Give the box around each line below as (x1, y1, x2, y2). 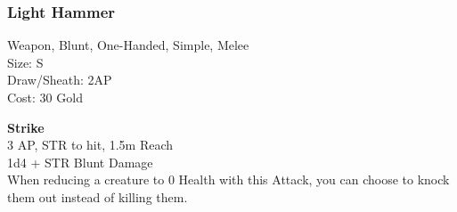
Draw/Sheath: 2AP (7, 70, 112, 89)
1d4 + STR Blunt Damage (7, 152, 153, 171)
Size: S (7, 53, 44, 71)
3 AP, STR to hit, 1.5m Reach (7, 135, 174, 154)
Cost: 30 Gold (7, 88, 83, 106)
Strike (7, 118, 45, 136)
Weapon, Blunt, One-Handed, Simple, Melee (7, 36, 249, 54)
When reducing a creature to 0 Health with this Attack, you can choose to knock (7, 170, 450, 189)
